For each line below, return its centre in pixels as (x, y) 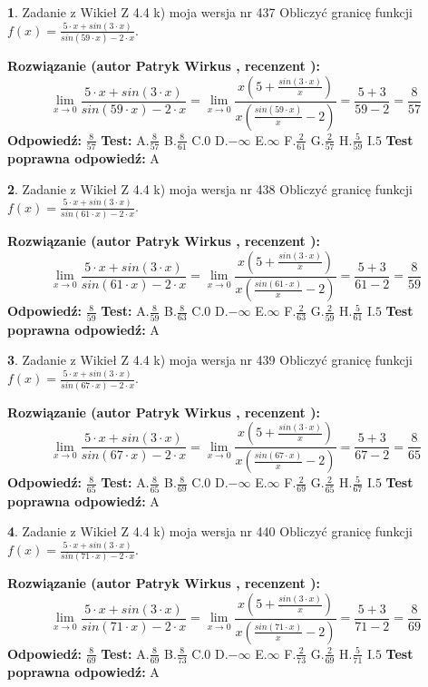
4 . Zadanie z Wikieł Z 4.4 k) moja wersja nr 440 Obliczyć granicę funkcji (210, 531)
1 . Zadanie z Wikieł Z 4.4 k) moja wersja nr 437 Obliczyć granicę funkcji (210, 12)
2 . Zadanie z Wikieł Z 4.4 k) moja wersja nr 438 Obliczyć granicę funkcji (210, 188)
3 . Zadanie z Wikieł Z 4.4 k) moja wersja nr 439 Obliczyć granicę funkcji (210, 360)
